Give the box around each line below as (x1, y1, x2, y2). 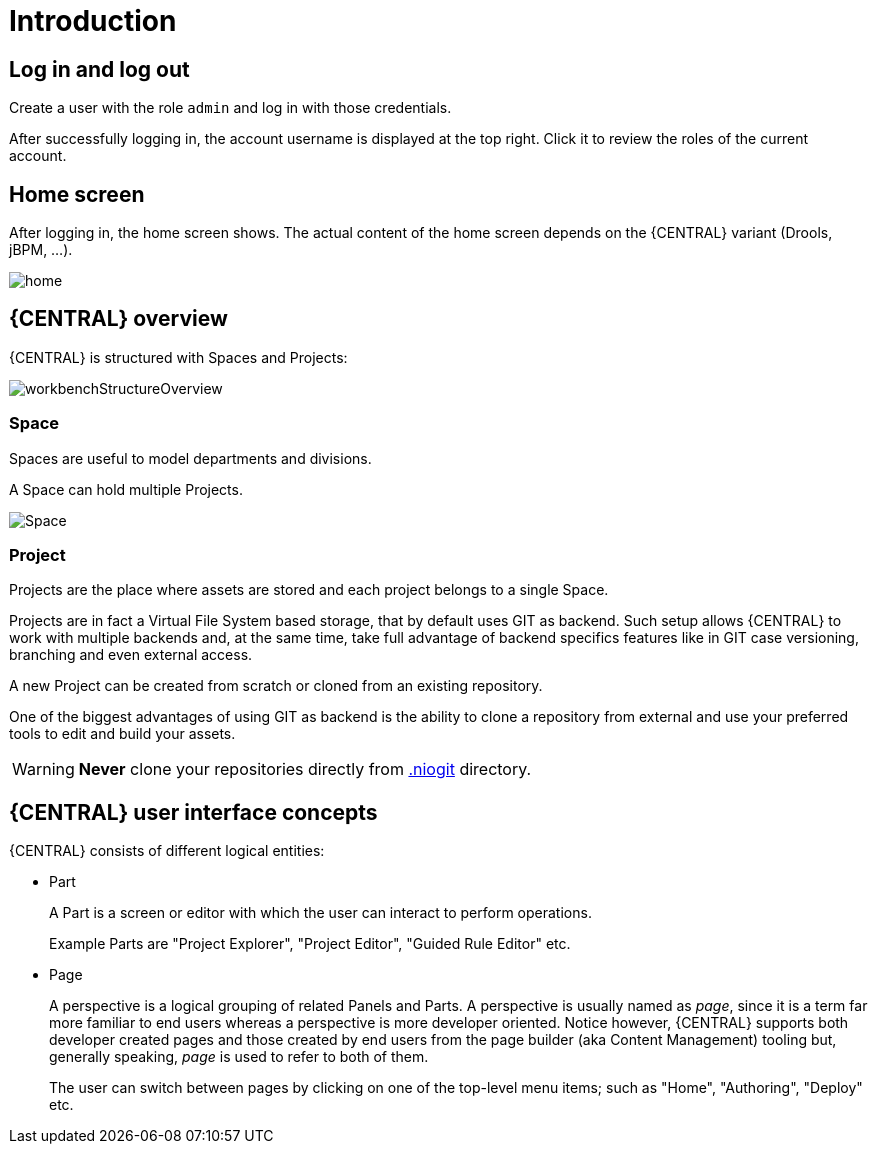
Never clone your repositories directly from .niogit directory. (78, 759, 532, 780)
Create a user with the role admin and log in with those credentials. (9, 99, 452, 117)
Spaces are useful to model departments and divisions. (9, 449, 372, 467)
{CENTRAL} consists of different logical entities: (9, 842, 325, 860)
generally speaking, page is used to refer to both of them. (49, 1048, 429, 1066)
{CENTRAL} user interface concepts (9, 799, 378, 825)
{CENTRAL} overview (9, 306, 228, 332)
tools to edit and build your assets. (9, 725, 236, 743)
